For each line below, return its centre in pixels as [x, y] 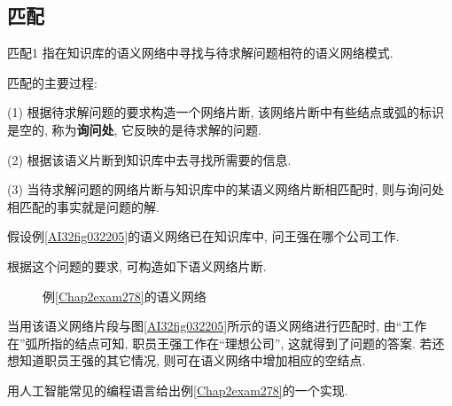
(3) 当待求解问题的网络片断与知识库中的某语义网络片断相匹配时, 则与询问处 [226, 189]
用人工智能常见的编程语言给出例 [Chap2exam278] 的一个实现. [178, 390]
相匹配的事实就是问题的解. [83, 206]
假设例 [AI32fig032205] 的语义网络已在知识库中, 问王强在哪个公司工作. [203, 236]
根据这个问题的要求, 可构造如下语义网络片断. [137, 265]
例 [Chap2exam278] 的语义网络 [125, 296]
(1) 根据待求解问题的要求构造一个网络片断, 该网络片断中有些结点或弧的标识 [226, 112]
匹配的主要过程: [52, 82]
